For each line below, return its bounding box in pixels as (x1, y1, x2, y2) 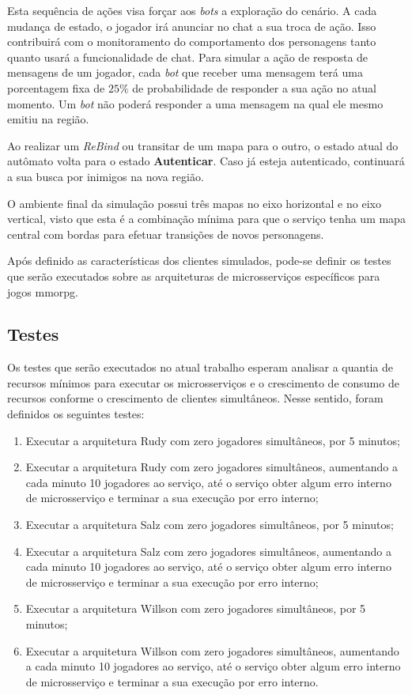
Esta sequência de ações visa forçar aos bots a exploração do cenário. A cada (7, 2, 377, 18)
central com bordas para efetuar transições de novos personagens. (7, 225, 324, 242)
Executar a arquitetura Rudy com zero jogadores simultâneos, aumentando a (25, 459, 398, 475)
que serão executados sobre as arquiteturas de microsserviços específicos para (7, 267, 380, 284)
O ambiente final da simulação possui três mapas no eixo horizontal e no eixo (7, 195, 381, 211)
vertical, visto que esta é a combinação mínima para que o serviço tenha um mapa (7, 210, 406, 227)
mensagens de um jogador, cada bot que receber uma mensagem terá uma (7, 64, 363, 81)
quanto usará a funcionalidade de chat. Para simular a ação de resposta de (7, 48, 369, 65)
